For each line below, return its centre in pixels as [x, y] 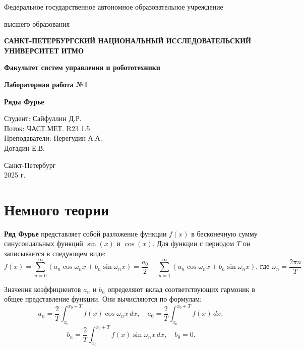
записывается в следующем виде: [55, 253]
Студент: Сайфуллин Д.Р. [43, 118]
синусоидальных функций [44, 243]
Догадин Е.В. [24, 148]
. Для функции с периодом [193, 243]
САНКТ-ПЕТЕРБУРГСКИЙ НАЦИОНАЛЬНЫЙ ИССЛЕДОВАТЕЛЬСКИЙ [128, 41]
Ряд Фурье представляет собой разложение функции [85, 233]
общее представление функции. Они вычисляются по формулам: [103, 299]
